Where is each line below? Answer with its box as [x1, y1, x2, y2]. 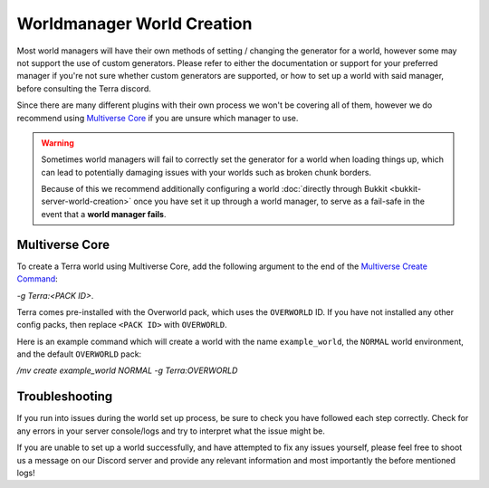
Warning [41, 137, 74, 148]
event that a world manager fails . [41, 208, 167, 219]
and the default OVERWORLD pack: [16, 349, 142, 359]
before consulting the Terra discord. [16, 82, 151, 94]
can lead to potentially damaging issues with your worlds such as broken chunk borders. [41, 167, 371, 177]
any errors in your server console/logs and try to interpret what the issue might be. [16, 426, 326, 436]
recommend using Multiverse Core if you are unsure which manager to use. [16, 112, 299, 123]
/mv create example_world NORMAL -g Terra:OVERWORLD [16, 365, 238, 376]
